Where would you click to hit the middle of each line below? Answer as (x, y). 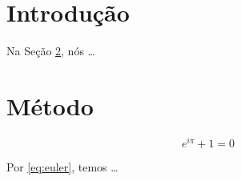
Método (50, 105)
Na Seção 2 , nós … (51, 51)
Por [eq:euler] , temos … (62, 166)
